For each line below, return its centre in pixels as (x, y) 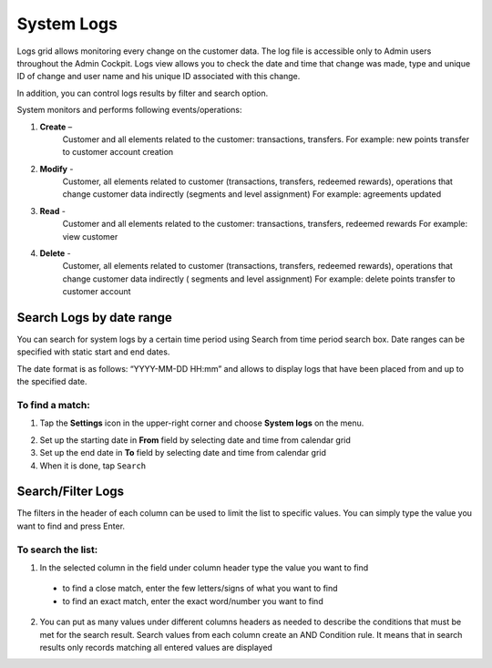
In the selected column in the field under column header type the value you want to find (204, 568)
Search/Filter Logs (71, 492)
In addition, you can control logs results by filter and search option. (143, 93)
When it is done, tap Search (93, 466)
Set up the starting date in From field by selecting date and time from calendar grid (195, 440)
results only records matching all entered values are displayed (156, 647)
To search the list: (57, 550)
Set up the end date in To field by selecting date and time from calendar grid (183, 453)
